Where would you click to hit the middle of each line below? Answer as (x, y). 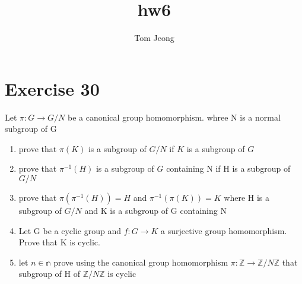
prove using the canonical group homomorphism (141, 262)
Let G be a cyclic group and (70, 230)
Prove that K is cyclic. (59, 242)
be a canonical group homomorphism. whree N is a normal (174, 117)
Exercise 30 (52, 88)
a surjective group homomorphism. (224, 230)
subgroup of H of (49, 274)
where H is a (247, 198)
